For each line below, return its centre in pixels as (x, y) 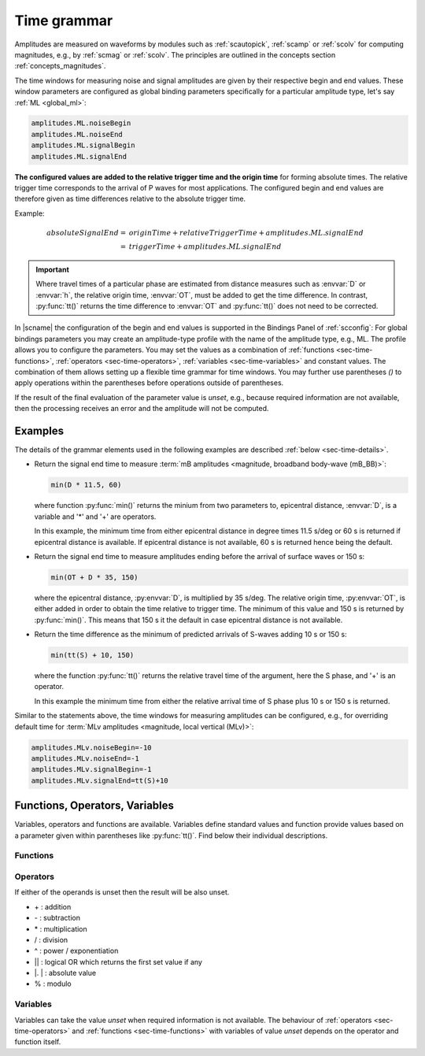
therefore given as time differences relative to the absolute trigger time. (130, 199)
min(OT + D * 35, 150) (94, 577)
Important (53, 269)
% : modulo (53, 984)
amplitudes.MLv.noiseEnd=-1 (85, 758)
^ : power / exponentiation (76, 951)
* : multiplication (61, 928)
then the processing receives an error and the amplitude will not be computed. (142, 409)
